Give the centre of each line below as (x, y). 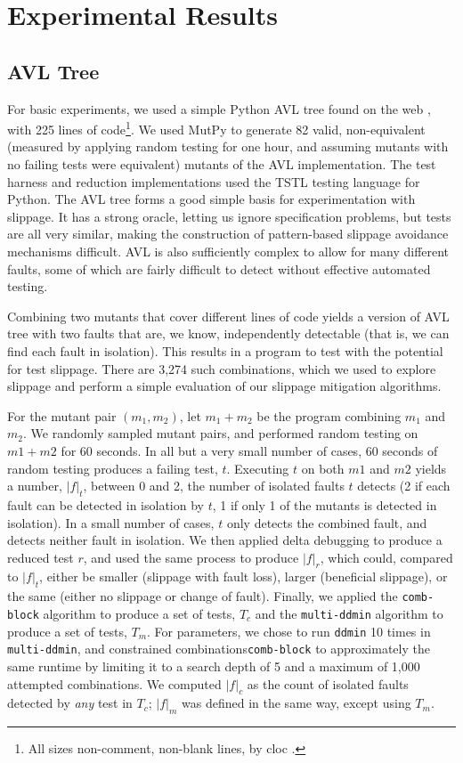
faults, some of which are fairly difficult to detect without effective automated (219, 268)
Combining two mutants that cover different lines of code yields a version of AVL (228, 316)
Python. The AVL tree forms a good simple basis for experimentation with (211, 199)
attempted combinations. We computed (114, 683)
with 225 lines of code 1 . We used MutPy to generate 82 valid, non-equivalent (216, 128)
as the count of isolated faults (328, 683)
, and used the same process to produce (191, 557)
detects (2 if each (404, 486)
